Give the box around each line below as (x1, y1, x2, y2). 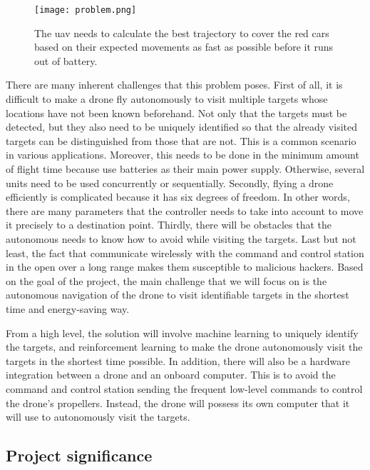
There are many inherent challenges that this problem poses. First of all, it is (6, 77, 343, 92)
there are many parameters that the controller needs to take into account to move (6, 203, 364, 218)
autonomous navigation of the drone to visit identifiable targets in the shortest (6, 287, 349, 302)
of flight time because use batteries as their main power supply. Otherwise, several (6, 161, 365, 176)
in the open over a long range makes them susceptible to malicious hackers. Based (6, 259, 364, 274)
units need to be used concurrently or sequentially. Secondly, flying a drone (6, 175, 334, 190)
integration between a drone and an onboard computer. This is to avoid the (6, 367, 336, 382)
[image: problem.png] (34, 5, 137, 15)
